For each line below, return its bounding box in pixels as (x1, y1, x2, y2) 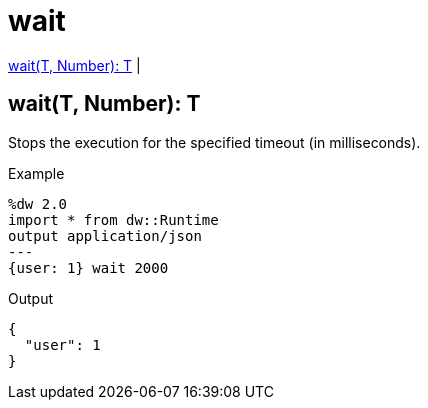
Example (8, 164, 65, 182)
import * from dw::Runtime (8, 211, 219, 228)
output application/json (8, 227, 202, 244)
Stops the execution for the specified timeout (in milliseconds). (8, 133, 421, 151)
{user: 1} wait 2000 (8, 259, 169, 276)
